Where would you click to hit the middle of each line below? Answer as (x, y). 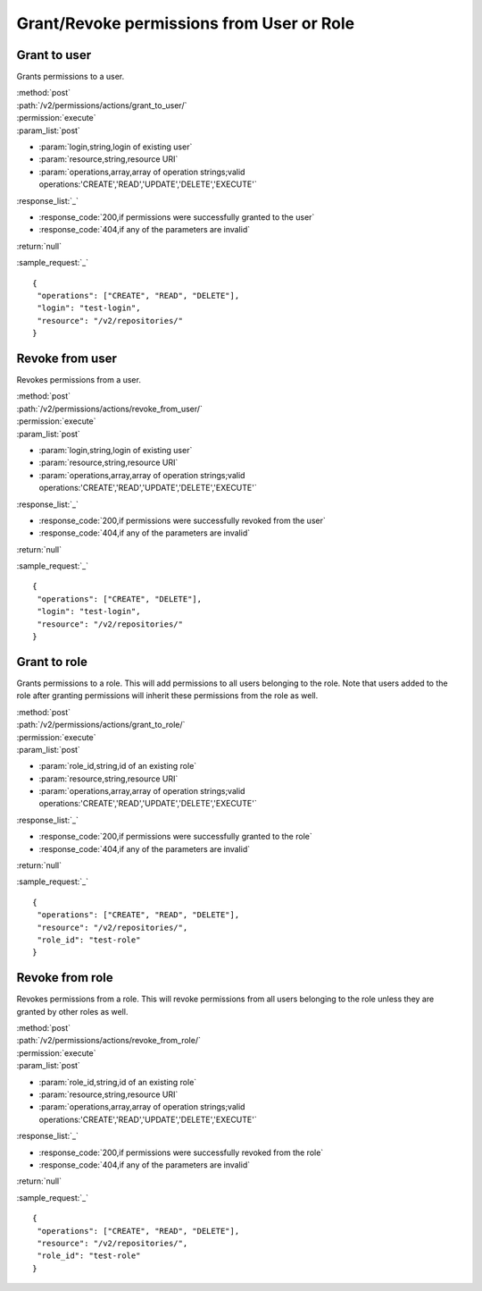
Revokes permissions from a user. (79, 380)
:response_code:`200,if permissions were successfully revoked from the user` (182, 520)
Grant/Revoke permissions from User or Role (186, 23)
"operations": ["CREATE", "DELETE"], (120, 599)
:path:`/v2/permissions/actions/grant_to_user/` (102, 105)
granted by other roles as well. (72, 1011)
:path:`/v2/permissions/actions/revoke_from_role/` (108, 1041)
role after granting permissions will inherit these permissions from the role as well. (167, 696)
